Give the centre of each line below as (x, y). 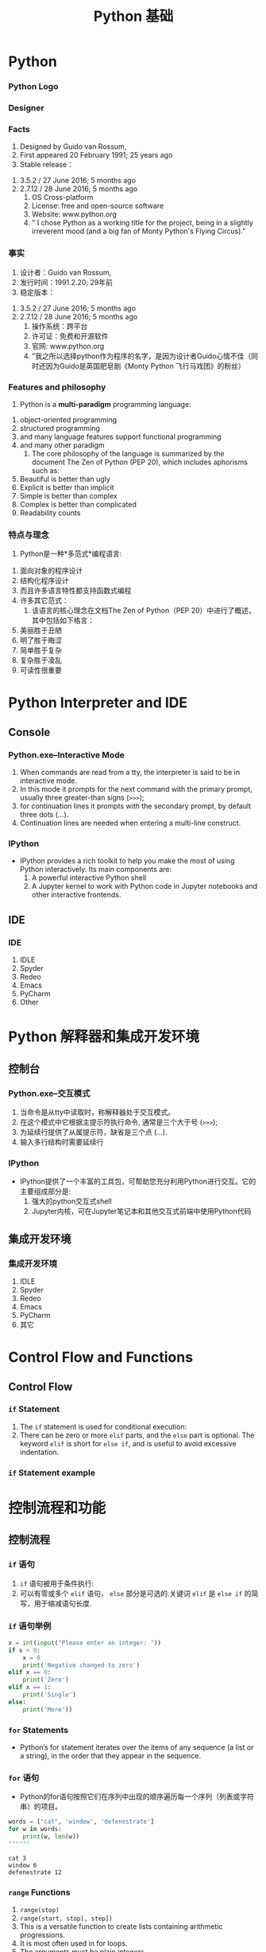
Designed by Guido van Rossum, (73, 147)
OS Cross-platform (62, 198)
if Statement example (52, 1473)
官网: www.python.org (68, 346)
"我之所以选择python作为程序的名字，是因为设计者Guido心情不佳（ (141, 356)
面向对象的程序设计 (51, 571)
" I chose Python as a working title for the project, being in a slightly (143, 223)
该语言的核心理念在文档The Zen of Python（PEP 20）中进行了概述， (143, 611)
